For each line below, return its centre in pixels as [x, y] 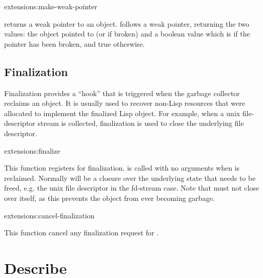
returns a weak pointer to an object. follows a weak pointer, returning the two [127, 23]
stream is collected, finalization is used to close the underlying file [141, 123]
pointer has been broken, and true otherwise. [75, 43]
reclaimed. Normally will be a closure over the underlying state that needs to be [130, 178]
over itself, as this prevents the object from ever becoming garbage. [109, 198]
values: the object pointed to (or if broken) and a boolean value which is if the [127, 34]
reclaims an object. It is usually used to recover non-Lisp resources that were [125, 103]
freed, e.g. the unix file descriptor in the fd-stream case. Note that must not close [132, 188]
